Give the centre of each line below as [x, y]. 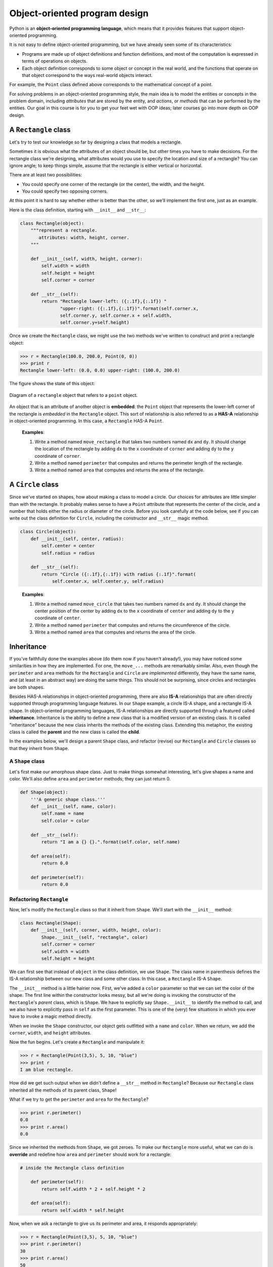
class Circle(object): [48, 532]
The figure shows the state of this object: [52, 384]
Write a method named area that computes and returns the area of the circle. [116, 632]
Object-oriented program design [79, 13]
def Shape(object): [44, 792]
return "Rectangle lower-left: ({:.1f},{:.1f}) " [104, 301]
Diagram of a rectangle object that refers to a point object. [74, 395]
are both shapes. [27, 687]
